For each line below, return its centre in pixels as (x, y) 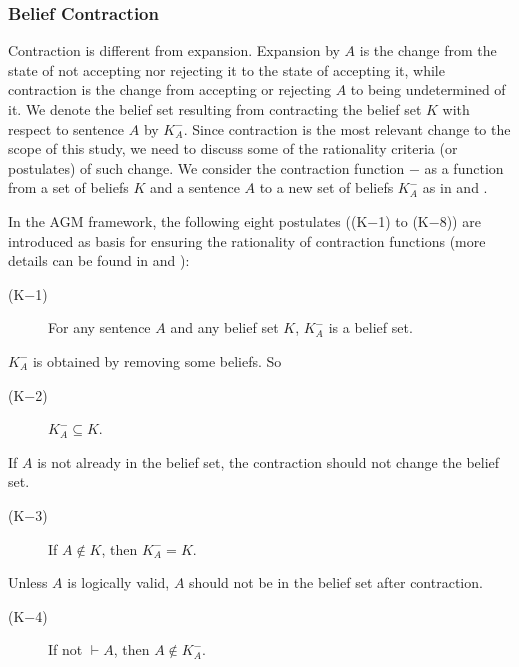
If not (65, 649)
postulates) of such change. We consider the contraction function (206, 167)
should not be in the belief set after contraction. (336, 582)
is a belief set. (370, 327)
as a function (464, 167)
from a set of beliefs (68, 187)
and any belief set (224, 327)
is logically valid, (118, 582)
